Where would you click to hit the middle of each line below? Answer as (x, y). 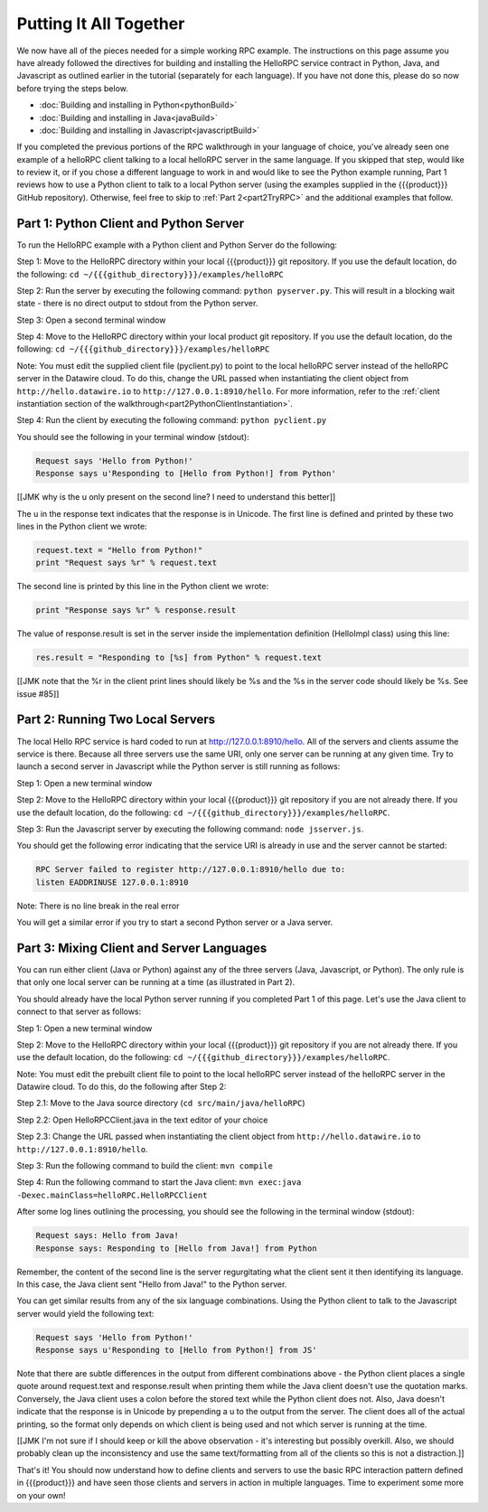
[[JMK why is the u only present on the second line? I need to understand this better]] (176, 497)
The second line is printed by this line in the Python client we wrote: (143, 587)
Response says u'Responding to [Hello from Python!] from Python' (186, 474)
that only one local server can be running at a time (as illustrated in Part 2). (156, 982)
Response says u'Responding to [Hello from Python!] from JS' (176, 1350)
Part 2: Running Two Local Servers (116, 720)
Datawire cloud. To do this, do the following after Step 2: (122, 1087)
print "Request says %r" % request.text (126, 563)
